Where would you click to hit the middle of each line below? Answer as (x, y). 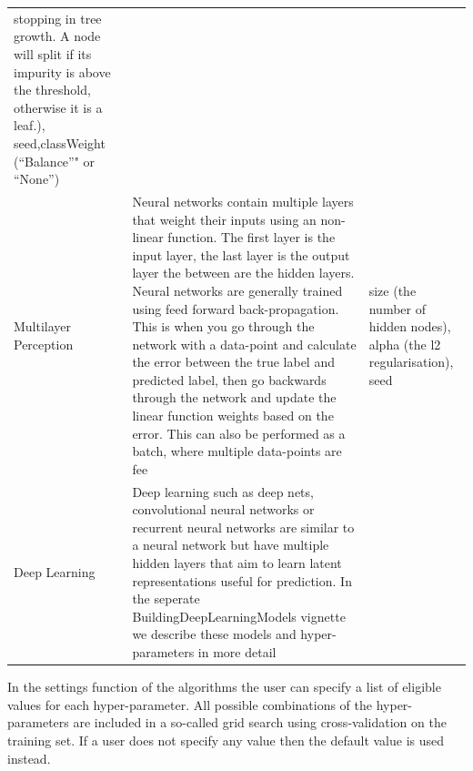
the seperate (166, 599)
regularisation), (411, 362)
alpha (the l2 (405, 344)
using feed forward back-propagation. (236, 308)
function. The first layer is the (252, 237)
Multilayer (43, 326)
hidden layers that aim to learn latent (237, 563)
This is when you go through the (223, 326)
